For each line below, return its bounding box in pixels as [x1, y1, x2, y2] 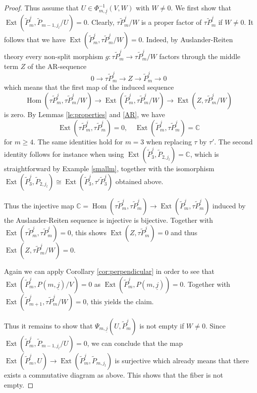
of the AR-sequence [27, 61, 87, 71]
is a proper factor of [141, 17, 202, 27]
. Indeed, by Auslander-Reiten [142, 34, 233, 45]
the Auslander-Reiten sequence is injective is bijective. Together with [4, 214, 213, 225]
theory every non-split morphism [4, 51, 103, 62]
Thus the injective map [4, 200, 74, 210]
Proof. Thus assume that [4, 2, 79, 12]
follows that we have [4, 34, 66, 45]
